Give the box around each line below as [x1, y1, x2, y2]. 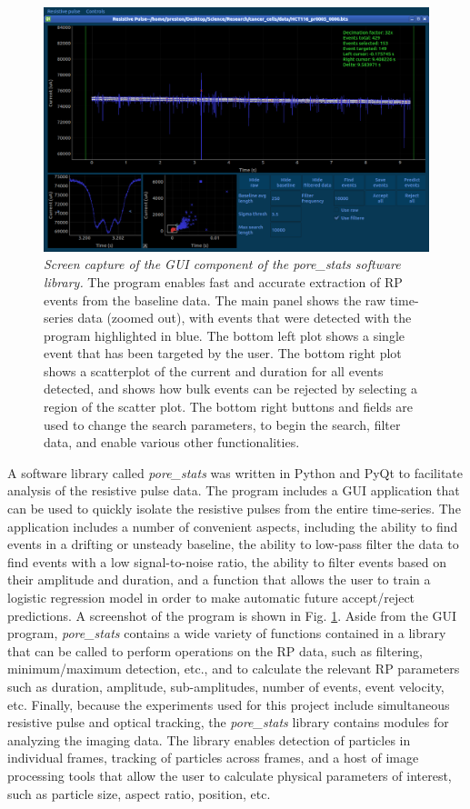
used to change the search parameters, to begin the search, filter [44, 414, 401, 434]
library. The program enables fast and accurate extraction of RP [44, 272, 403, 291]
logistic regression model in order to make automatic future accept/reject [7, 588, 415, 606]
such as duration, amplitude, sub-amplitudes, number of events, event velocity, [7, 676, 445, 695]
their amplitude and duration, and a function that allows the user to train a [7, 570, 431, 589]
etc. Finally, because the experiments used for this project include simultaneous [7, 694, 450, 714]
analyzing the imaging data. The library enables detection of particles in [7, 730, 411, 749]
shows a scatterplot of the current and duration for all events [44, 361, 384, 380]
